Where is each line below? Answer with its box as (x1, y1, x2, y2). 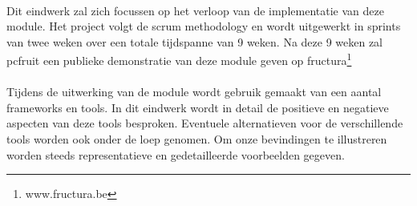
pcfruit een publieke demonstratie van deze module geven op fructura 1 (6, 50, 352, 69)
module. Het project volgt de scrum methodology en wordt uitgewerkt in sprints (6, 18, 401, 34)
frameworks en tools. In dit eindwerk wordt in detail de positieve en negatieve (6, 99, 389, 115)
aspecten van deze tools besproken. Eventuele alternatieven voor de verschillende (6, 115, 403, 131)
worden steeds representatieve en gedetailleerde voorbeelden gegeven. (6, 146, 345, 163)
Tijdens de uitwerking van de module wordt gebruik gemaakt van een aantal (6, 83, 382, 100)
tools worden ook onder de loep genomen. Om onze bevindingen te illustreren (6, 131, 387, 147)
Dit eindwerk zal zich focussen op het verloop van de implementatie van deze (6, 2, 384, 18)
